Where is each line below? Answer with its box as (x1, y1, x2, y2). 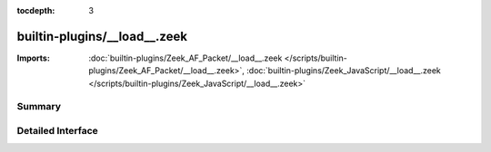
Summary (16, 100, 62, 113)
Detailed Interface (16, 125, 99, 138)
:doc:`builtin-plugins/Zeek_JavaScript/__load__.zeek (246, 65, 441, 76)
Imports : (16, 52, 50, 63)
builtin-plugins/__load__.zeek (16, 28, 188, 44)
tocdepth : (16, 5, 55, 15)
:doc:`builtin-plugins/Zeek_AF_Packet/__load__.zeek (88, 52, 283, 63)
